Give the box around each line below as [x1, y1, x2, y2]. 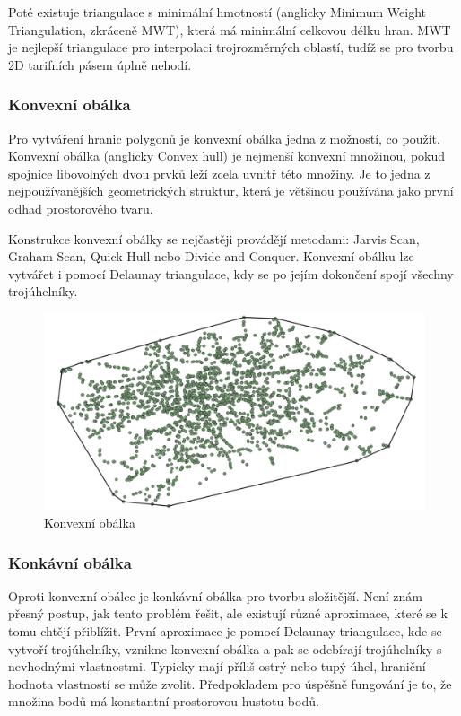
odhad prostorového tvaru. [8, 198, 153, 217]
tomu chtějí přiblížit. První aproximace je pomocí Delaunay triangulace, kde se [8, 621, 442, 640]
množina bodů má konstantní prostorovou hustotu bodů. [8, 692, 319, 711]
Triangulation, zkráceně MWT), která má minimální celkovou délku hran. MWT [8, 20, 451, 39]
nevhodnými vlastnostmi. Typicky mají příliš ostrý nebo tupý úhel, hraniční [8, 657, 426, 676]
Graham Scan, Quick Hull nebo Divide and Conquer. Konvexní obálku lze [8, 247, 414, 266]
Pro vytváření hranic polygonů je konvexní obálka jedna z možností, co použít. [8, 128, 440, 147]
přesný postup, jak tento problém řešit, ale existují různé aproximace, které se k [8, 604, 448, 623]
